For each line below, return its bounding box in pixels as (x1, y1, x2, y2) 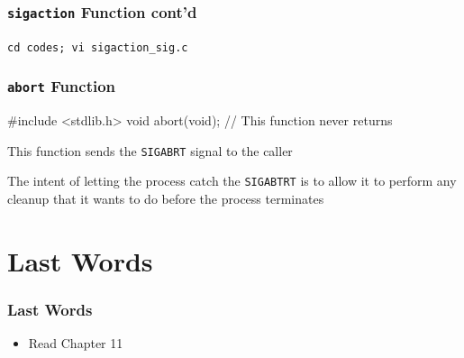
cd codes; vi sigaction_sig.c (7, 41, 188, 54)
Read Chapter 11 (28, 334, 123, 353)
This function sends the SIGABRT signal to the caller (7, 141, 293, 160)
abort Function (7, 75, 116, 97)
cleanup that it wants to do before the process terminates (7, 189, 324, 208)
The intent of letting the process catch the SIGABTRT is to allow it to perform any (7, 171, 457, 190)
